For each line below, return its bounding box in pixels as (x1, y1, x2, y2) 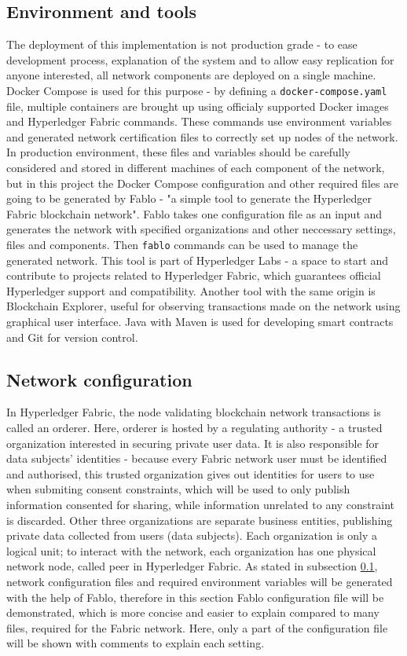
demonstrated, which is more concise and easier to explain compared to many (6, 604, 379, 621)
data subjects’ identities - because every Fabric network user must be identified (6, 450, 387, 467)
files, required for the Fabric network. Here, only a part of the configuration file (6, 619, 388, 636)
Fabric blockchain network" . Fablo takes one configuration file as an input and (6, 205, 383, 222)
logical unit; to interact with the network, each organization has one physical (6, 542, 376, 559)
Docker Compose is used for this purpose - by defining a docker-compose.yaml (6, 82, 387, 98)
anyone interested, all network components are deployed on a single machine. (6, 67, 376, 83)
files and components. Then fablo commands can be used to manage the (6, 236, 358, 252)
